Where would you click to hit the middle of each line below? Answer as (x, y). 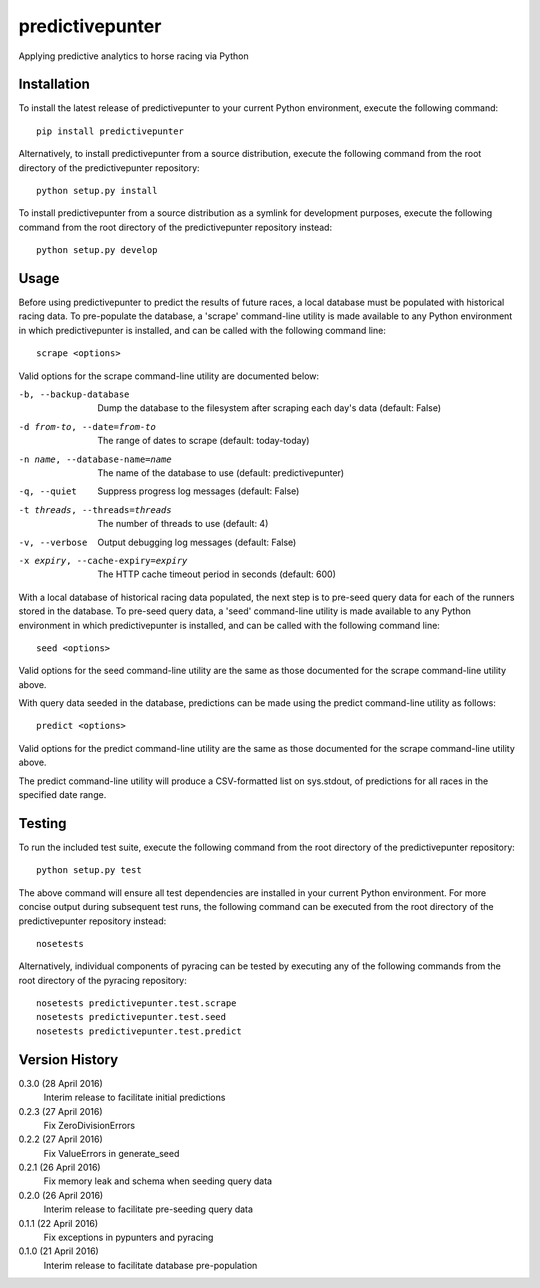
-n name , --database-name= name (95, 459)
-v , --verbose (53, 542)
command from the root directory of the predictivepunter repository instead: (175, 227)
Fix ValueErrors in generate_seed (111, 1153)
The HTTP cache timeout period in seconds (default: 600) (217, 574)
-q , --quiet (47, 491)
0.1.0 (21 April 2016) (58, 1251)
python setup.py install (97, 191)
